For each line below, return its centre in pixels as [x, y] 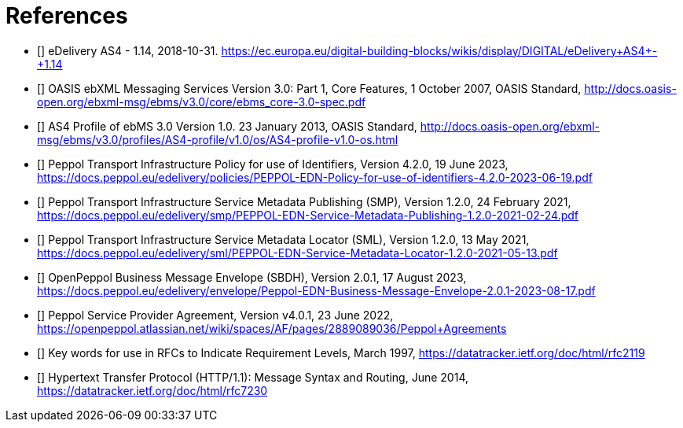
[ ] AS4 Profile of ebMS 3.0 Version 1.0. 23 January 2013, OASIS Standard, [227, 126]
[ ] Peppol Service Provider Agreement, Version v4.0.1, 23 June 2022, [215, 315]
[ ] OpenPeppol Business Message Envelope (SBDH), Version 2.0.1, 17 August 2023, [252, 277]
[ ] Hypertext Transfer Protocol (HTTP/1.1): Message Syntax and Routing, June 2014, [253, 377]
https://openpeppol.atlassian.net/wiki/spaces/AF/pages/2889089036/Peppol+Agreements [272, 328]
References [67, 16]
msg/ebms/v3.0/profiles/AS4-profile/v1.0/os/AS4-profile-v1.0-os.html [218, 139]
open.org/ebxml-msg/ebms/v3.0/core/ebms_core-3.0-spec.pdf [202, 101]
